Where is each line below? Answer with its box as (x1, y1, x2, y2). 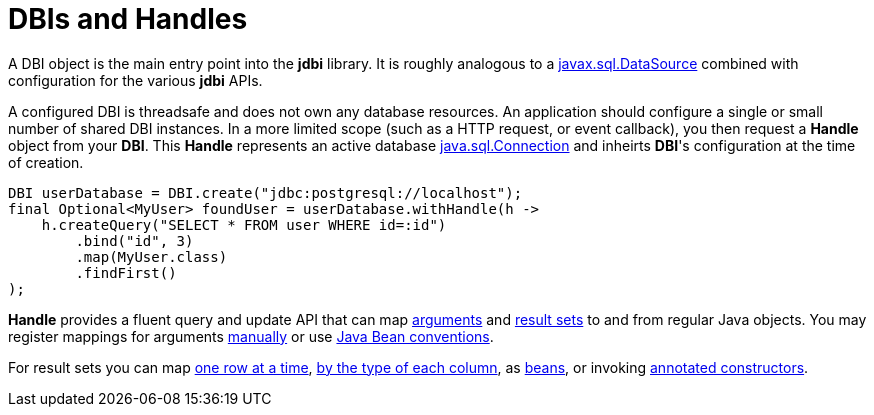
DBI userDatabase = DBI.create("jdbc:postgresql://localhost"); (8, 184, 523, 201)
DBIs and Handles (8, 2, 248, 36)
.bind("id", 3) (75, 232, 194, 249)
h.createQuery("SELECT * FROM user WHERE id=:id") (41, 216, 447, 233)
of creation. (8, 153, 84, 171)
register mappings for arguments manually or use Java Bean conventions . (8, 327, 494, 345)
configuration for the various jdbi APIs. (8, 71, 263, 89)
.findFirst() (75, 264, 177, 281)
